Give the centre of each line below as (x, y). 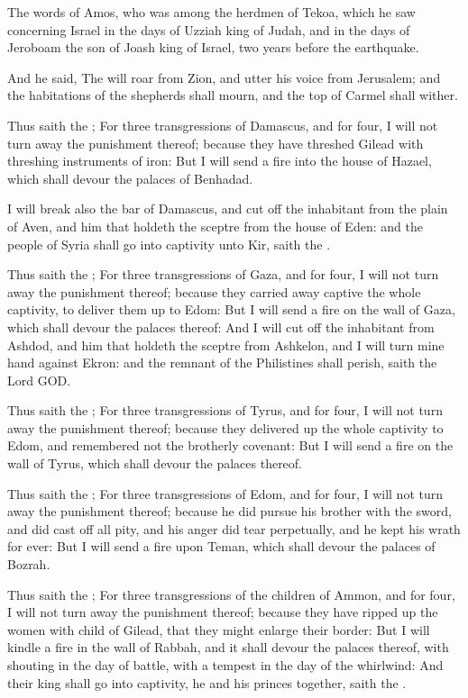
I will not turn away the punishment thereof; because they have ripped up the (223, 612)
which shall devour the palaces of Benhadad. (130, 178)
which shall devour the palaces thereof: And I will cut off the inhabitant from (221, 326)
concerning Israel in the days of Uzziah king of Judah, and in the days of (209, 29)
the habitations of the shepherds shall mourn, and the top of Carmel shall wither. (233, 95)
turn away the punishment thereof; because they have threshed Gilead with (216, 143)
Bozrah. (29, 564)
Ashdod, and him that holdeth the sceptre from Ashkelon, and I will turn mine (226, 344)
